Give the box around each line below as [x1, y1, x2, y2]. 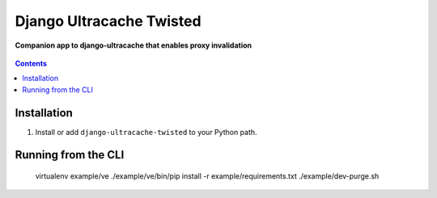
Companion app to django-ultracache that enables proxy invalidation [15, 40, 252, 50]
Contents [15, 58, 48, 68]
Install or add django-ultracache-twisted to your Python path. [35, 127, 258, 137]
